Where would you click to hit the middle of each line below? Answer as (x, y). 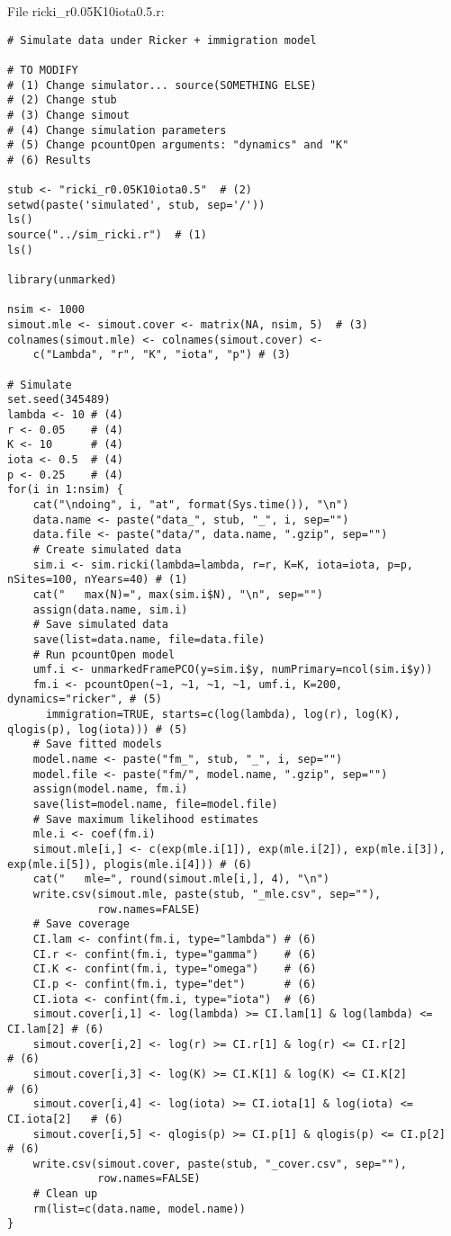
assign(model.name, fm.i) (110, 789)
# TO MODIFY (43, 70)
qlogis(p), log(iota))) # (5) (98, 729)
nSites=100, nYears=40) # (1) (98, 580)
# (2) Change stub (62, 100)
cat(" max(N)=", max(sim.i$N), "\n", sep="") (178, 594)
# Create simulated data (107, 549)
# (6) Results (50, 160)
